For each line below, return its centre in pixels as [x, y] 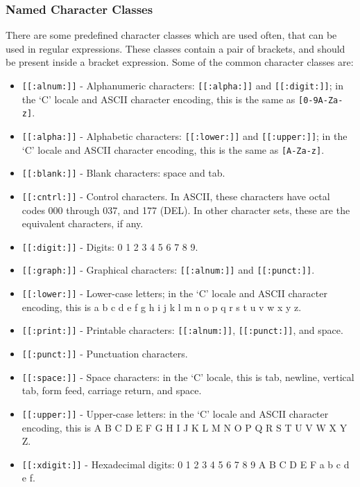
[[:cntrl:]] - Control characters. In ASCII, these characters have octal [176, 196]
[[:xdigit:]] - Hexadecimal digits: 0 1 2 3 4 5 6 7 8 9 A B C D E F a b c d [186, 464]
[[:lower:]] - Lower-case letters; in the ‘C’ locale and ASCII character [174, 293]
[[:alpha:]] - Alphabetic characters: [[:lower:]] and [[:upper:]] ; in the [185, 135]
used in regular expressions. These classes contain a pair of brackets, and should [175, 48]
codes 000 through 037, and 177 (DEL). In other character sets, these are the [186, 210]
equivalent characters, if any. [83, 223]
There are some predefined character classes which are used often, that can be [171, 35]
